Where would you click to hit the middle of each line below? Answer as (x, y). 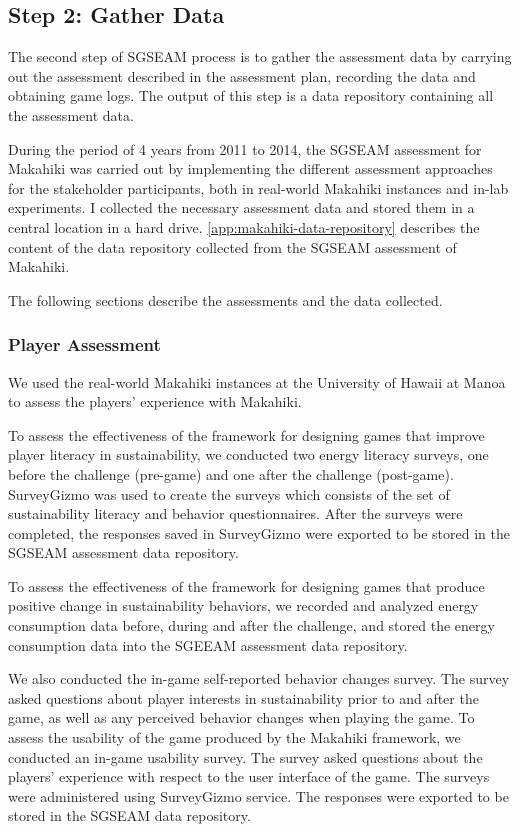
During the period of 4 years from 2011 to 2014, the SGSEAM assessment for (245, 148)
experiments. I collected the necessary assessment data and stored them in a (241, 207)
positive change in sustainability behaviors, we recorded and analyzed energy (243, 605)
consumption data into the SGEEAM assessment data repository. (208, 644)
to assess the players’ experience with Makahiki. (155, 401)
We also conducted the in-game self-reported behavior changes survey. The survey (259, 678)
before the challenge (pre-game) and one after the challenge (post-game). (231, 473)
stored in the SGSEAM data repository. (129, 815)
